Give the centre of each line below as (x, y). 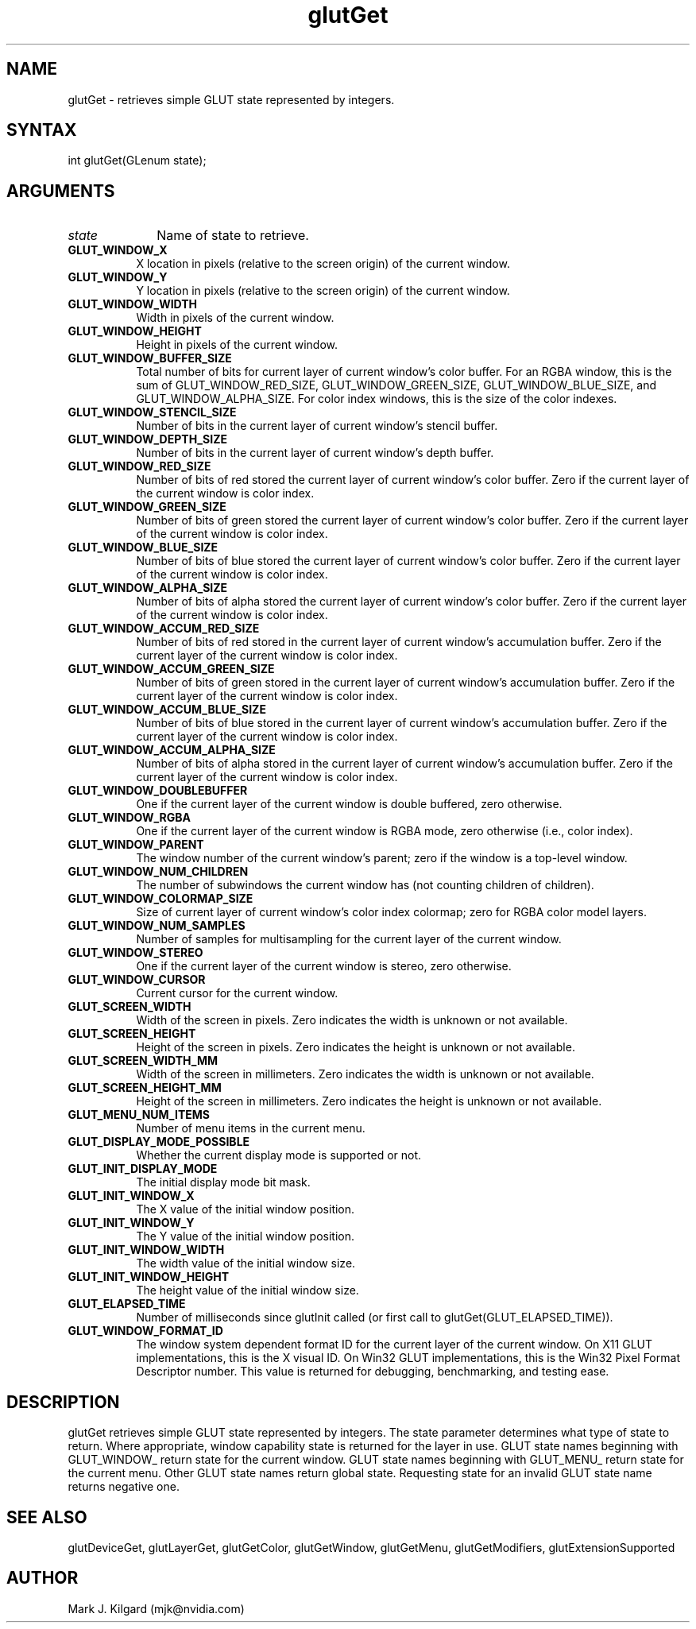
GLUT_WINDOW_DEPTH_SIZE (147, 439)
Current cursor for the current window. (237, 993)
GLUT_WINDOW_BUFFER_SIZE (150, 358)
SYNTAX (42, 130)
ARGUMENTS (61, 191)
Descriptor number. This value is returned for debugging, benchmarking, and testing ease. (373, 1372)
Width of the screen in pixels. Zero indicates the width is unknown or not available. (352, 1020)
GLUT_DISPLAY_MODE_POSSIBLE (159, 1142)
